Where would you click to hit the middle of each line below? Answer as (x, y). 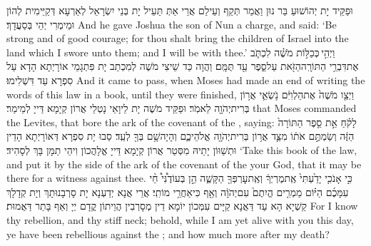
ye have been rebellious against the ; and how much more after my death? (168, 234)
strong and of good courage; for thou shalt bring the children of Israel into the (178, 38)
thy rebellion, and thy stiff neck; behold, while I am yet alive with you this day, (180, 219)
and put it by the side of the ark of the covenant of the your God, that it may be (184, 164)
